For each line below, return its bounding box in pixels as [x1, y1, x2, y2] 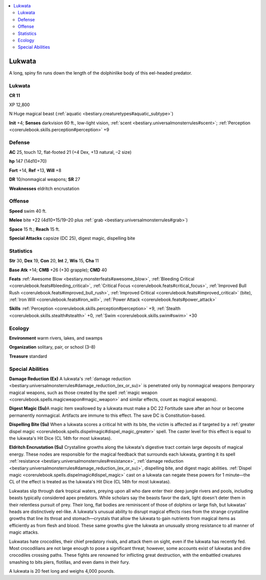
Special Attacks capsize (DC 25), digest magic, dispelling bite [9, 235, 135, 241]
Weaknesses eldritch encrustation [9, 185, 80, 191]
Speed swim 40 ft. [9, 208, 47, 214]
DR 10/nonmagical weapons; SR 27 [9, 177, 81, 182]
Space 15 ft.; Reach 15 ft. [9, 226, 60, 232]
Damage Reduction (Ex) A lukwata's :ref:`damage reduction [9, 375, 131, 382]
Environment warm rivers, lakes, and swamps [9, 335, 103, 341]
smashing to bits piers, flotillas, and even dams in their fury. [9, 559, 130, 565]
